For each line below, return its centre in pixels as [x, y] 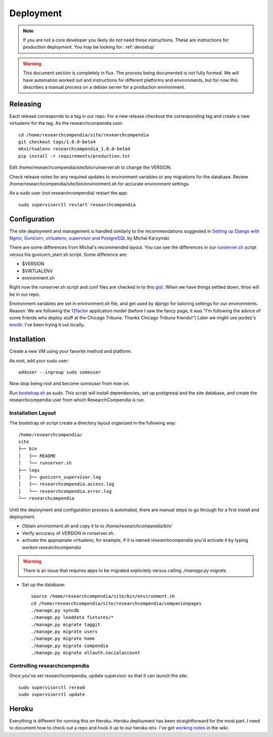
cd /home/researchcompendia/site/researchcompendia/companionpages [116, 603]
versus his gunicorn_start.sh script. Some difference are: [68, 254]
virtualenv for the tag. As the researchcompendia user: [66, 123]
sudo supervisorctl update [52, 695]
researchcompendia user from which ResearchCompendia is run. [77, 400]
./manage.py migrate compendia [70, 646]
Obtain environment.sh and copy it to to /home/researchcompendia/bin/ [97, 526]
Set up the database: [44, 584]
